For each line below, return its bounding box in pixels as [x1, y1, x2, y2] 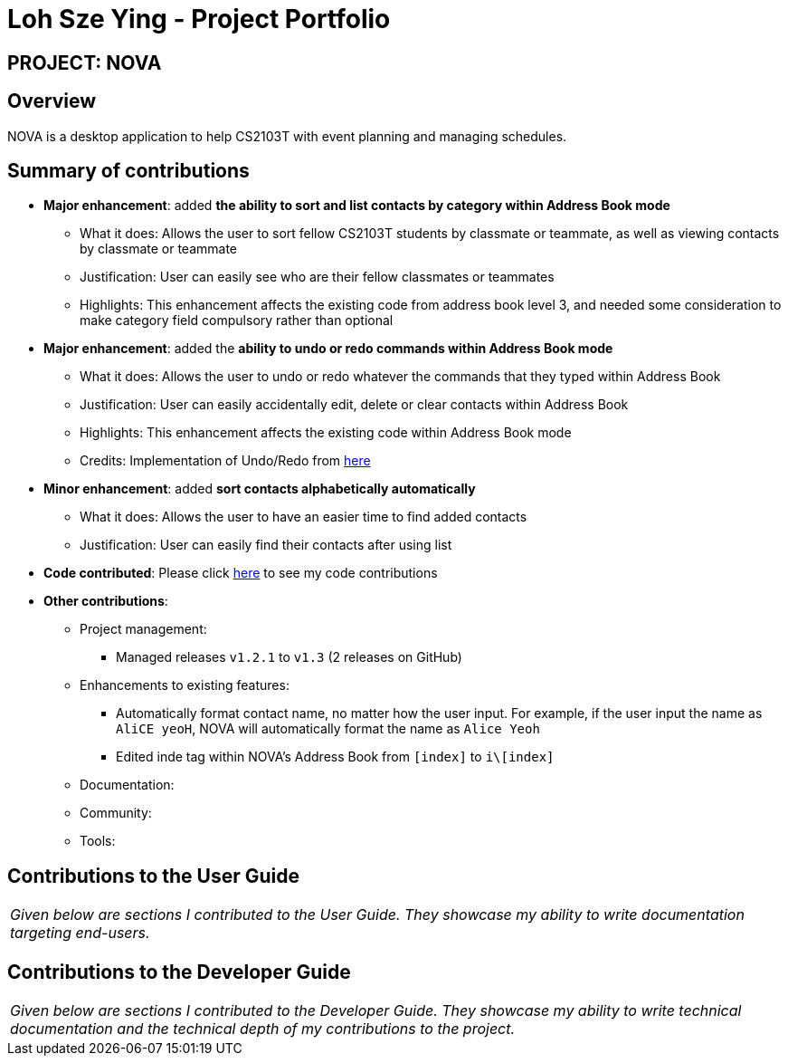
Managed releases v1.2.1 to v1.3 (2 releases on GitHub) [116, 649, 462, 666]
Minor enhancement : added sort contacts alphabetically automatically [43, 481, 476, 497]
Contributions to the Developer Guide [7, 960, 351, 983]
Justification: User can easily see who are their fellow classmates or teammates [80, 269, 555, 285]
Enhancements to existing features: [80, 677, 290, 694]
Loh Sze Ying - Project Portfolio [7, 4, 391, 34]
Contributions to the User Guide [7, 864, 299, 887]
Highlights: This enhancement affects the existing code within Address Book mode [80, 425, 572, 441]
